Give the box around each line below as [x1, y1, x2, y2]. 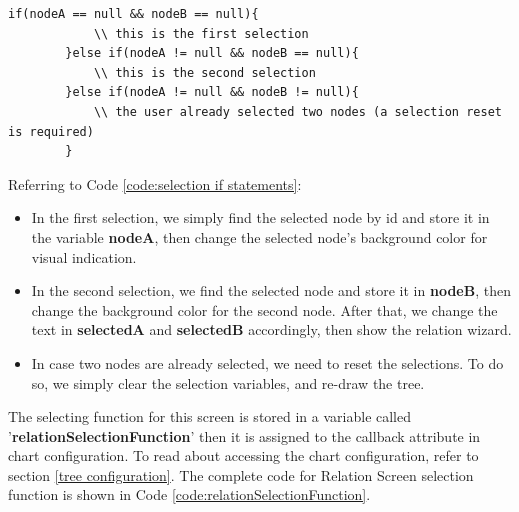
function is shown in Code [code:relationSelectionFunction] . [8, 484, 371, 505]
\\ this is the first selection [93, 26, 309, 41]
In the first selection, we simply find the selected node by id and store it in [31, 207, 490, 228]
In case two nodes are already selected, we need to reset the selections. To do [31, 352, 504, 373]
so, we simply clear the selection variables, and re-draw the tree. [31, 372, 425, 393]
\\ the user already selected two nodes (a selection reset [93, 104, 502, 119]
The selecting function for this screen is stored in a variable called [8, 406, 412, 427]
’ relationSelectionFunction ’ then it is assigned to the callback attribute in [8, 425, 481, 446]
